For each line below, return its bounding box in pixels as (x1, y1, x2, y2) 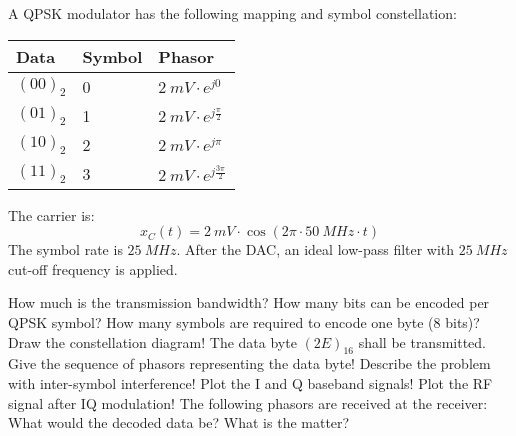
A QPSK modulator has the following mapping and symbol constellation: (8, 3, 457, 23)
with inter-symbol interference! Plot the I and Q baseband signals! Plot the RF (8, 372, 493, 393)
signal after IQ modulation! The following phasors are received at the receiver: (8, 392, 488, 413)
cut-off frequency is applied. (8, 258, 178, 279)
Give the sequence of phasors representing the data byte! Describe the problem (8, 353, 491, 374)
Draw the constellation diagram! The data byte (8, 331, 297, 352)
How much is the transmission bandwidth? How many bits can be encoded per (8, 292, 490, 313)
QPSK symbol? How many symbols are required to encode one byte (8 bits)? (8, 311, 480, 332)
